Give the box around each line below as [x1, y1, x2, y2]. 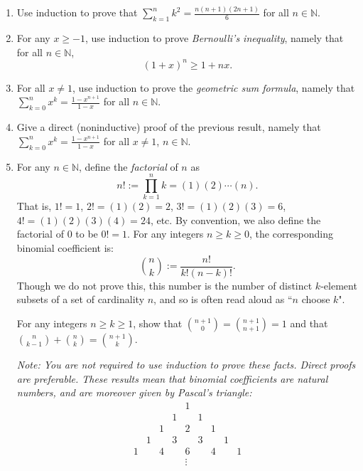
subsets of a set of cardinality [16, 292, 145, 307]
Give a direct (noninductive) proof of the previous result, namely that [16, 120, 321, 134]
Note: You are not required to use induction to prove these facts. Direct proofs [16, 356, 356, 371]
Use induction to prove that [16, 5, 138, 20]
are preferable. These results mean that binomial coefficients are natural [16, 371, 328, 386]
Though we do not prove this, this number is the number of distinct [16, 277, 313, 292]
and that [290, 315, 328, 330]
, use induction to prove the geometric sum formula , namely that [72, 80, 355, 95]
